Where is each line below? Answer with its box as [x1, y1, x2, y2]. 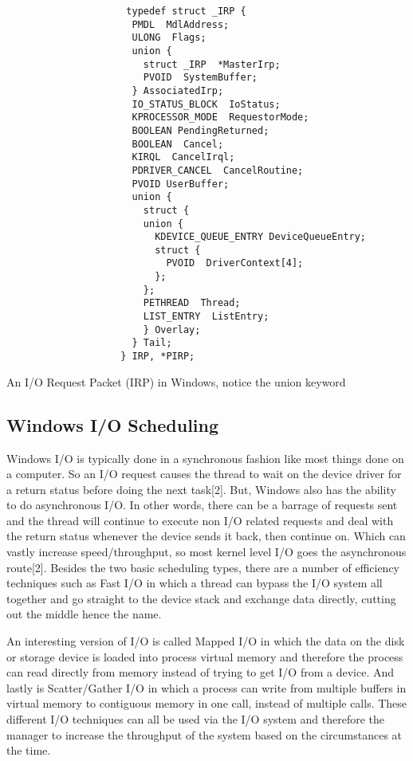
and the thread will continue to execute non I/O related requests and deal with [6, 512, 394, 528]
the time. [6, 742, 51, 759]
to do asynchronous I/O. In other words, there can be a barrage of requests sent [6, 496, 398, 513]
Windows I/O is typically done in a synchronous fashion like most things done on [6, 449, 404, 466]
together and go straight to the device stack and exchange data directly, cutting [6, 590, 396, 606]
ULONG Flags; [132, 32, 206, 44]
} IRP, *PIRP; [120, 351, 195, 363]
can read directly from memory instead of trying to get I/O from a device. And [6, 664, 395, 681]
